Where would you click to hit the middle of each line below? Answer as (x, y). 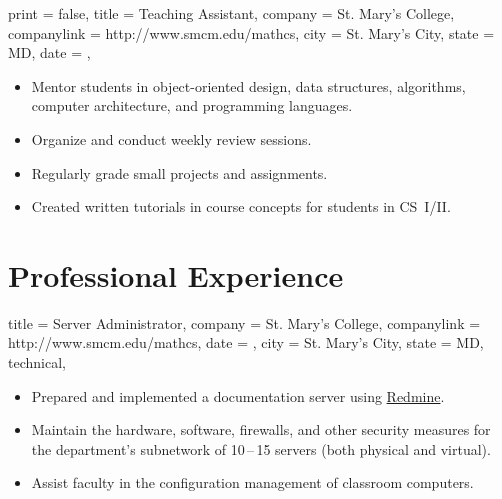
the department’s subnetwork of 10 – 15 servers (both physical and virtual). (261, 448)
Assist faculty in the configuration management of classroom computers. (252, 482)
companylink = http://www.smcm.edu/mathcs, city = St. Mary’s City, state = (251, 32)
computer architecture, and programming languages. (192, 105)
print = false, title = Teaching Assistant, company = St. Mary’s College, (231, 13)
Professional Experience (176, 274)
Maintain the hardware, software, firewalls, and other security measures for (261, 429)
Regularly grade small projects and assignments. (179, 172)
